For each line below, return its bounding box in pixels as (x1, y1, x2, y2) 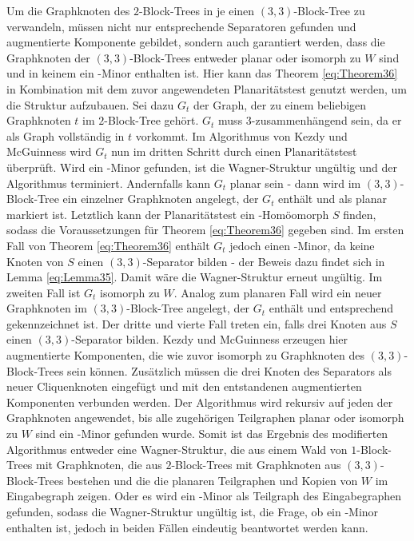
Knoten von (6, 253, 64, 269)
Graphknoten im (6, 300, 87, 316)
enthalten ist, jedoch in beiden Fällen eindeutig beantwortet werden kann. (6, 519, 368, 535)
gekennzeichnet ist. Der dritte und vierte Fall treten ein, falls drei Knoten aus (6, 315, 387, 332)
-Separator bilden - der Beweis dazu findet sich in (142, 253, 385, 269)
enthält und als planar (278, 190, 387, 207)
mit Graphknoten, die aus (36, 456, 162, 473)
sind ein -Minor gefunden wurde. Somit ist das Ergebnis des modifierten (35, 425, 388, 442)
